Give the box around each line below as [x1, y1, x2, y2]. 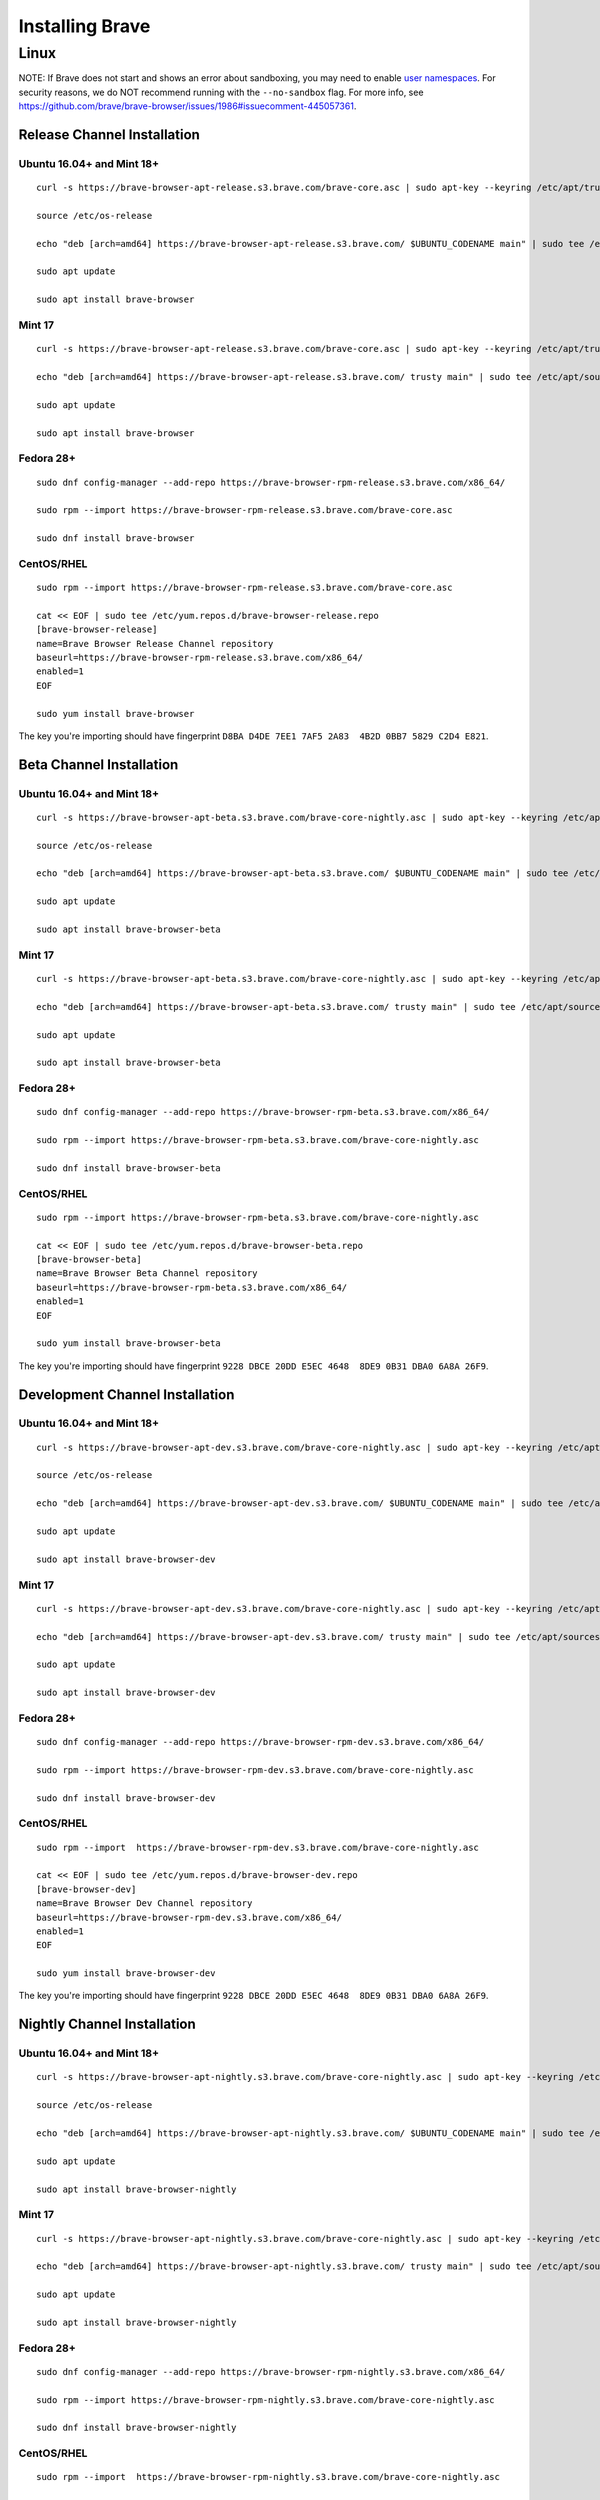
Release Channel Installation [18, 126, 200, 143]
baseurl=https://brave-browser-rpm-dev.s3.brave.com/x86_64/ [36, 1911, 342, 1923]
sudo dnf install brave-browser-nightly [36, 2422, 237, 2434]
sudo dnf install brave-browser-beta [36, 1162, 222, 1174]
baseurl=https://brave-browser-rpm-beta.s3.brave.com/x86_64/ [36, 1281, 348, 1293]
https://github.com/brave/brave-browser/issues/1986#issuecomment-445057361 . [18, 100, 357, 112]
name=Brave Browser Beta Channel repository [36, 1268, 259, 1279]
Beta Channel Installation [18, 756, 179, 773]
